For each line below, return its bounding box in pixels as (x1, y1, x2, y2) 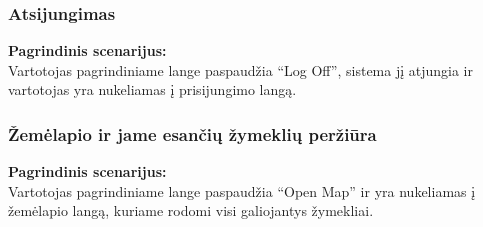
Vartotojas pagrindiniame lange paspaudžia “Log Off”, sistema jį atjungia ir (8, 59, 473, 80)
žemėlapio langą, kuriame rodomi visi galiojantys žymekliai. (8, 200, 374, 221)
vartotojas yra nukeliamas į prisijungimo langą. (8, 79, 297, 100)
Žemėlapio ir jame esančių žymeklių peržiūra (8, 121, 377, 146)
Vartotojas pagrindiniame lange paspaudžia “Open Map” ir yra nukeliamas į (8, 180, 476, 201)
